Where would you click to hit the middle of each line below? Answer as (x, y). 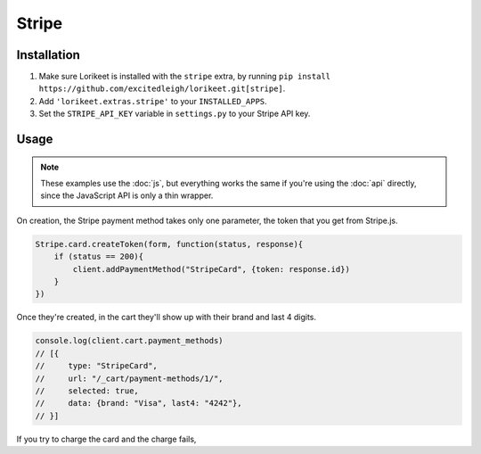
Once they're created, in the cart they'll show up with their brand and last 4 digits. (166, 318)
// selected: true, (87, 391)
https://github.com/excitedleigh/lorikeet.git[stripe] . (162, 88)
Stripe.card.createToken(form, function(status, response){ (169, 244)
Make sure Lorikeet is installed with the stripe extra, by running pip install (185, 77)
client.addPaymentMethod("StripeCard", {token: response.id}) (212, 269)
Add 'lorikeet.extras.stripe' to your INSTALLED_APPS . (153, 101)
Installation (48, 55)
